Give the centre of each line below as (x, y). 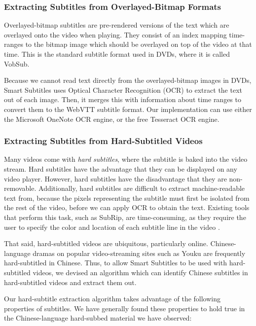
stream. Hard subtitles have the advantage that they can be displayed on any (121, 168)
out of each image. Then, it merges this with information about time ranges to (123, 99)
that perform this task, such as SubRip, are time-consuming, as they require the (125, 217)
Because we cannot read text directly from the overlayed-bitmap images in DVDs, (128, 80)
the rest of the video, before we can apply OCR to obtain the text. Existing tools (127, 207)
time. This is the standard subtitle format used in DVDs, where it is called (117, 54)
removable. (20, 188)
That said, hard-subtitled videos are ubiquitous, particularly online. (106, 243)
